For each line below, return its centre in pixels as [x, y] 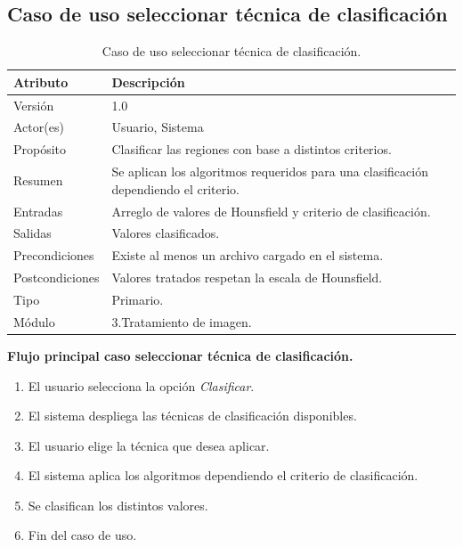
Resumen [38, 180]
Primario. [138, 299]
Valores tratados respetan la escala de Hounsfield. [247, 278]
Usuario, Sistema [158, 127]
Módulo [34, 321]
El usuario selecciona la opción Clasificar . [141, 385]
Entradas [38, 211]
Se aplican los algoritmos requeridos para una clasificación [270, 171]
